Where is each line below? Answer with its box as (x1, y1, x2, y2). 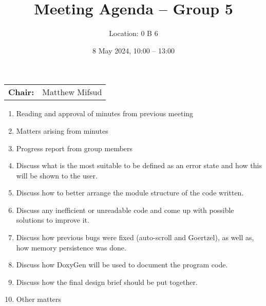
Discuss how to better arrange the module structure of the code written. (16, 187, 244, 198)
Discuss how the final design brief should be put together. (16, 276, 198, 287)
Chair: (8, 86, 34, 98)
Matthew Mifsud (42, 86, 102, 98)
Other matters (16, 294, 62, 304)
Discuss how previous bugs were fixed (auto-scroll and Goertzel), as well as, (16, 232, 254, 243)
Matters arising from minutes (16, 125, 108, 136)
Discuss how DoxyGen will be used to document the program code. (16, 259, 228, 270)
